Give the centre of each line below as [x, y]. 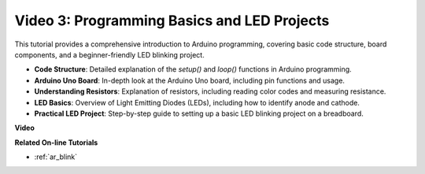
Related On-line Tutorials [56, 143]
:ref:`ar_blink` [56, 157]
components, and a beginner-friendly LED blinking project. [109, 54]
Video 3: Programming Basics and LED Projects [172, 20]
